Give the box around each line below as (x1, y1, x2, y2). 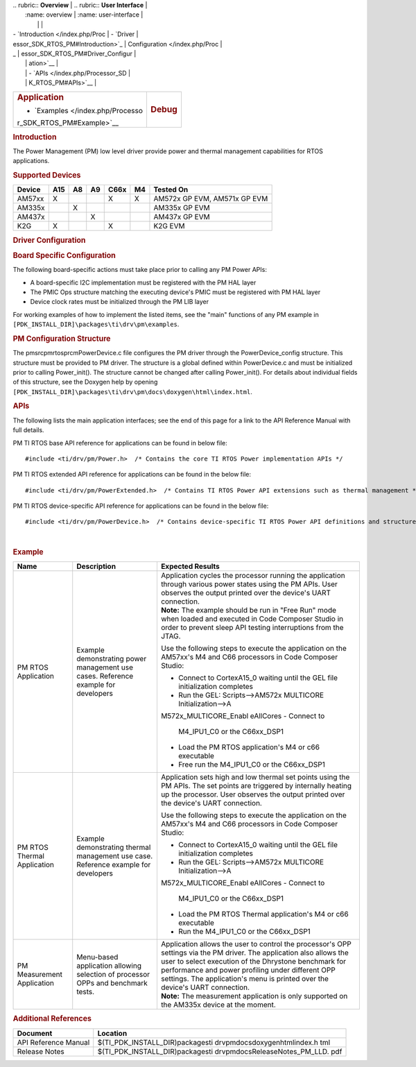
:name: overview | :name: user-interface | (25, 10, 144, 19)
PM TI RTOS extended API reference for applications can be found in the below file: (12, 470, 252, 479)
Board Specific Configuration (12, 250, 116, 260)
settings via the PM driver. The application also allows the (160, 948, 349, 957)
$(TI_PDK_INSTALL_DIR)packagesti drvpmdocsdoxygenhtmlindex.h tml (97, 1037, 331, 1047)
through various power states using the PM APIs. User (160, 579, 338, 589)
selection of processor (76, 969, 150, 979)
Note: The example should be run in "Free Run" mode (160, 605, 336, 615)
